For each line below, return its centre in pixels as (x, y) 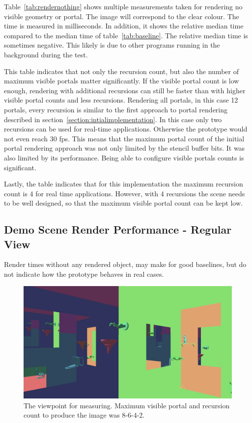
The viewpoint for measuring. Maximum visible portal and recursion (127, 405)
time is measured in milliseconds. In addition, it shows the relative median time (124, 26)
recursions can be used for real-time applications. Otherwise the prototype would (126, 129)
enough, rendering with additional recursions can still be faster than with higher (125, 90)
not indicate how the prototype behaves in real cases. (84, 274)
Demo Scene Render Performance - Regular (118, 229)
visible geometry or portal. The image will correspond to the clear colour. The (122, 16)
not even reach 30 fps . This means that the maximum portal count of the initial (124, 138)
